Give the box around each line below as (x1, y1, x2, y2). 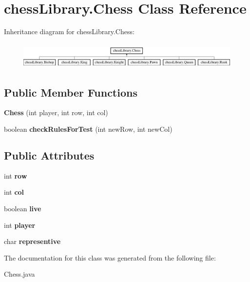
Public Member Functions (4, 84, 137, 100)
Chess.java (4, 269, 35, 279)
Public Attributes (4, 147, 95, 162)
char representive (4, 236, 61, 246)
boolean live (4, 203, 41, 213)
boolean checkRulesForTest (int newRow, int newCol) (4, 123, 173, 134)
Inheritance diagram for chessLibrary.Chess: (4, 26, 135, 37)
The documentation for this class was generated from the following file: (4, 252, 216, 262)
